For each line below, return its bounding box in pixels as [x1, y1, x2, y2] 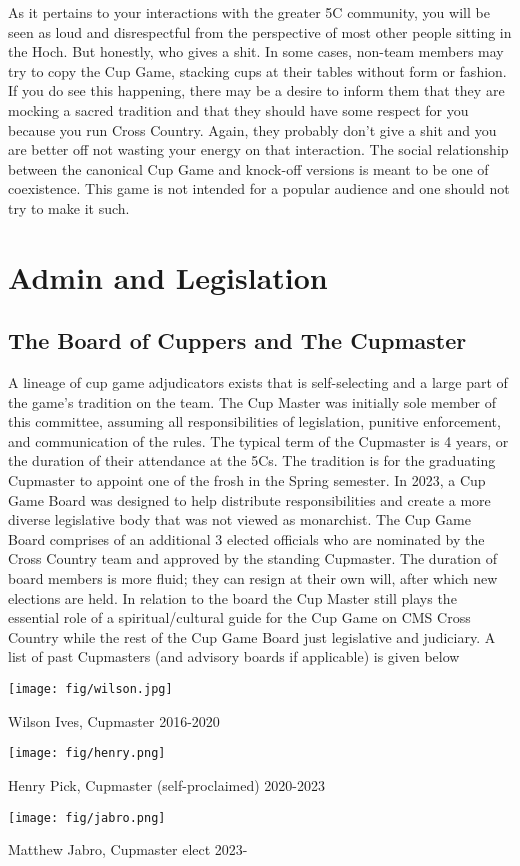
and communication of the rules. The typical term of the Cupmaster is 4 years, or [8, 430, 509, 451]
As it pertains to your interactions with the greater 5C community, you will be [8, 2, 490, 22]
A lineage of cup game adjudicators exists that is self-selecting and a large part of [8, 372, 508, 393]
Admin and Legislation [8, 256, 328, 297]
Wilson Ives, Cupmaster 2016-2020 [8, 710, 220, 731]
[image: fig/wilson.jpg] [8, 682, 173, 697]
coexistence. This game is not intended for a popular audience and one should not [8, 178, 510, 199]
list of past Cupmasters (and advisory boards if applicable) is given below [8, 646, 460, 667]
